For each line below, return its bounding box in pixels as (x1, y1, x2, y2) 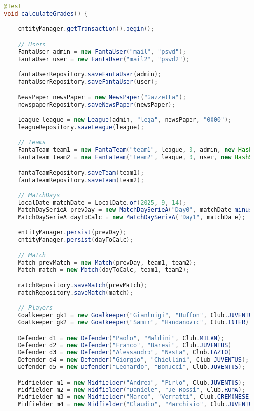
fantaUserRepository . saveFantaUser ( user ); (18, 78, 158, 86)
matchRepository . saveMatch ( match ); (18, 289, 133, 296)
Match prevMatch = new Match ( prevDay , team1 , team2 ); (18, 259, 196, 266)
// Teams (18, 139, 46, 146)
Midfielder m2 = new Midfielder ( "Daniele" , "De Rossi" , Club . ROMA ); (18, 386, 246, 393)
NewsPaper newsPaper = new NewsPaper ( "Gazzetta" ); (18, 93, 186, 101)
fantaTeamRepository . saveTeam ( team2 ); (18, 176, 144, 183)
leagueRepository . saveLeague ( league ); (18, 123, 144, 131)
